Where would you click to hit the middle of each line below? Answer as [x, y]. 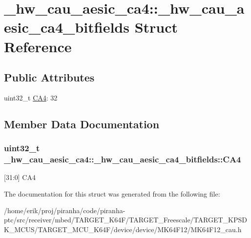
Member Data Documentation [82, 124]
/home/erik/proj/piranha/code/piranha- [65, 210]
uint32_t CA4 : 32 [31, 97]
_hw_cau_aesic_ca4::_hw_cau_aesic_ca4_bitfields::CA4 [123, 159]
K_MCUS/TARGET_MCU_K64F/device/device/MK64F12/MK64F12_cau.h [123, 229]
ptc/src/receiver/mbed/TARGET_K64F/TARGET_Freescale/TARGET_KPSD [125, 220]
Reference [38, 46]
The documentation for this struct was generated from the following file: [112, 194]
